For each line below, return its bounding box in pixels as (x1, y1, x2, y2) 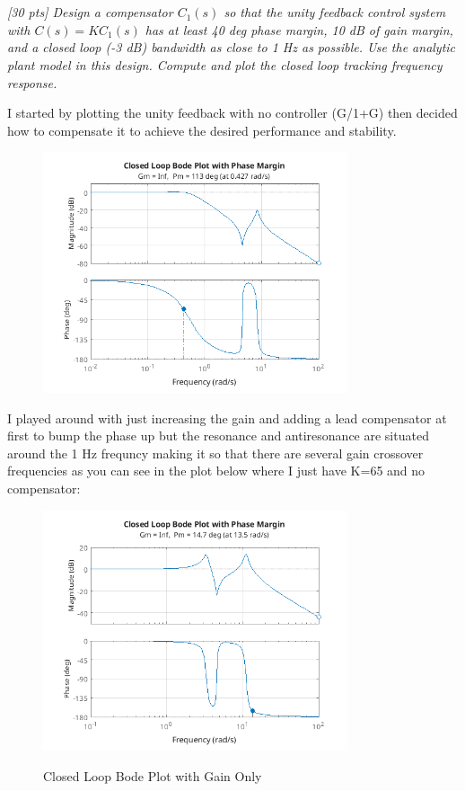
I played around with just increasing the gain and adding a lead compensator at (7, 408, 447, 427)
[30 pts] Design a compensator (7, 3, 173, 22)
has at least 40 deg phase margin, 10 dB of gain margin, (145, 20, 453, 39)
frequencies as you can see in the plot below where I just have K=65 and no (7, 461, 426, 480)
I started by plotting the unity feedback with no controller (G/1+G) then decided (7, 103, 458, 122)
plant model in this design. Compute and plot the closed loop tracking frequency (7, 55, 443, 74)
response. (7, 73, 57, 92)
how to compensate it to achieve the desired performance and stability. (7, 120, 397, 139)
